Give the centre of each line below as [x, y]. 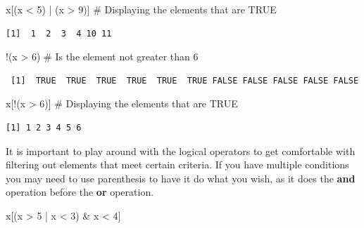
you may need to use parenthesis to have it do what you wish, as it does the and [181, 178]
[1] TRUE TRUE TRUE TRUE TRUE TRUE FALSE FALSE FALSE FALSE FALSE [185, 80]
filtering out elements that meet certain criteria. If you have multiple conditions [177, 165]
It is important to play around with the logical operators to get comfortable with [181, 150]
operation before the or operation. [80, 192]
